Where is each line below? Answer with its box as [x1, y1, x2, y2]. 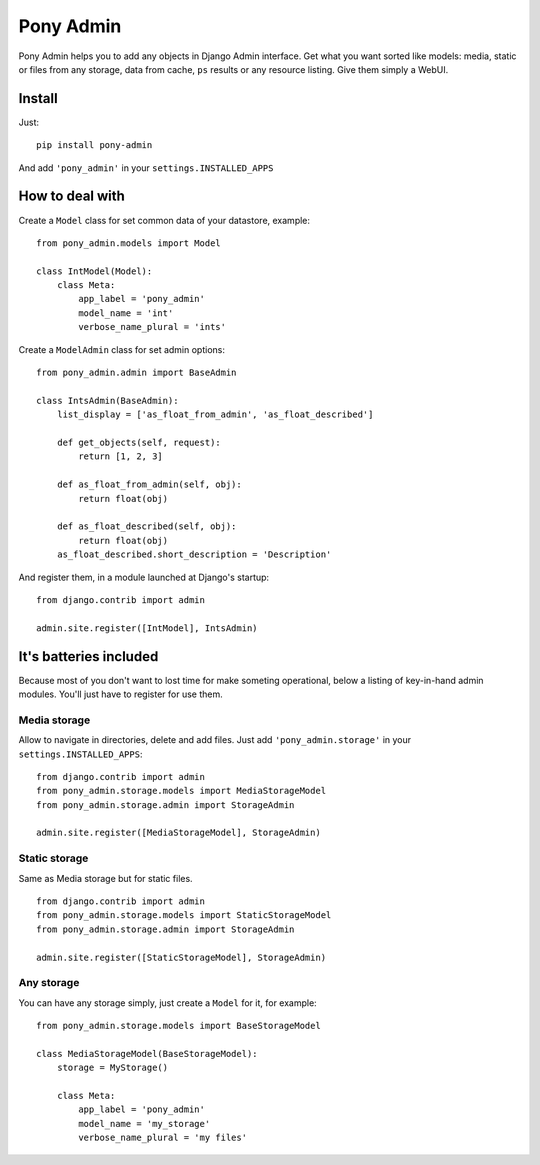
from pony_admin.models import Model [36, 237, 222, 249]
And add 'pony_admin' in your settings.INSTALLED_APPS [18, 161, 274, 174]
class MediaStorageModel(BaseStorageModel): [36, 1048, 259, 1059]
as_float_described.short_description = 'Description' [56, 549, 332, 560]
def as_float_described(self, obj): [56, 521, 237, 532]
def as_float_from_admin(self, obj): [56, 479, 242, 490]
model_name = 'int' [78, 307, 174, 319]
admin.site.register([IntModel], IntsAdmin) [36, 622, 259, 634]
